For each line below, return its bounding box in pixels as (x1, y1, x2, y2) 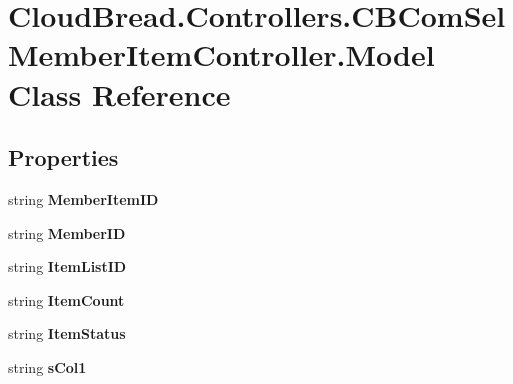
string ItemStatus (8, 323, 126, 344)
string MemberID (8, 222, 126, 243)
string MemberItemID (8, 188, 159, 209)
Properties (8, 142, 119, 173)
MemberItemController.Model (8, 34, 435, 75)
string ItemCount (8, 289, 125, 310)
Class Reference (8, 73, 231, 114)
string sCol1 (8, 356, 87, 377)
